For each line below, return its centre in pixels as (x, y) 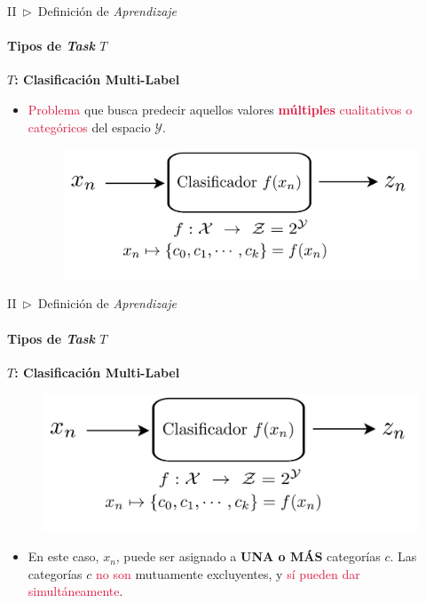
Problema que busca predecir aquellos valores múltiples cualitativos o (220, 109)
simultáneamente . (75, 591)
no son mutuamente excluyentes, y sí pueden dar (228, 573)
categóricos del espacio (89, 127)
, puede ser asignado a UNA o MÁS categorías (248, 556)
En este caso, (63, 556)
